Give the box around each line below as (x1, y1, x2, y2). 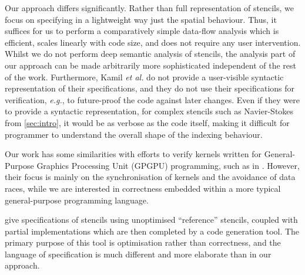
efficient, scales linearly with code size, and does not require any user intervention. (5, 36, 301, 48)
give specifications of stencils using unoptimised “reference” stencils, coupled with (5, 213, 298, 226)
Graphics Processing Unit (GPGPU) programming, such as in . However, (36, 159, 300, 171)
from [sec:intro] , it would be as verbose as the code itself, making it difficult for (5, 116, 290, 128)
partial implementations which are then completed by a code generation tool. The (5, 225, 300, 237)
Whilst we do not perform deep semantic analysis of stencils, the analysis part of (5, 47, 296, 60)
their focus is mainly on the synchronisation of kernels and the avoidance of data (5, 171, 296, 183)
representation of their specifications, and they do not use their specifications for (5, 82, 295, 94)
